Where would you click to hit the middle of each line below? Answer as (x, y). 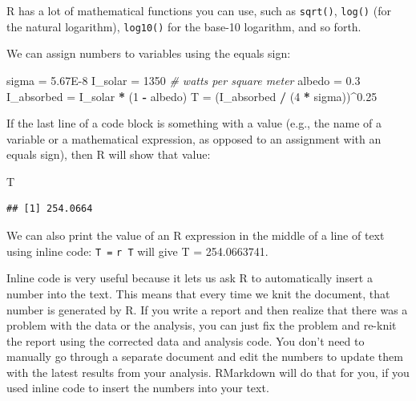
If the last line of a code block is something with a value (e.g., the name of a (194, 123)
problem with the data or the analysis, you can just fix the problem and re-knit (202, 325)
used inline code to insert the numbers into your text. (138, 388)
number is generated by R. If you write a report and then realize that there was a (207, 309)
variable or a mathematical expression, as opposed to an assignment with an (194, 138)
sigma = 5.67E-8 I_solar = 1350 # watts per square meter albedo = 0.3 (184, 80)
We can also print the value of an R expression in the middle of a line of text (196, 235)
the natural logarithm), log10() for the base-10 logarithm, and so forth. (184, 26)
